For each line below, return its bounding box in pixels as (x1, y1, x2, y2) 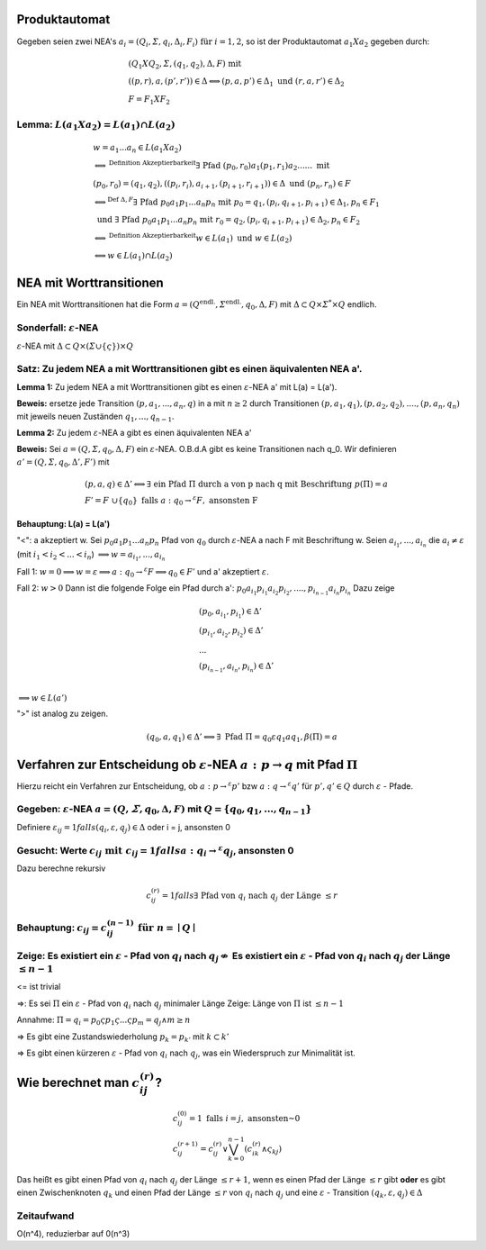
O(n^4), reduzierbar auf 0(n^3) (16, 1227, 130, 1238)
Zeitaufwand (16, 1209, 75, 1222)
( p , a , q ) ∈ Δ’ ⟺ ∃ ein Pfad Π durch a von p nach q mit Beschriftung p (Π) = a (84, 478, 389, 489)
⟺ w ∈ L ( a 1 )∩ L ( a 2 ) (94, 250, 173, 263)
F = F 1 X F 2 (128, 95, 171, 106)
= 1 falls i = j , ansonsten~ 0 (189, 1113, 301, 1123)
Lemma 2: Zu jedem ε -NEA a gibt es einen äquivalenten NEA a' (16, 427, 252, 438)
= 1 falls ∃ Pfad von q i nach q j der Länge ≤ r (161, 890, 338, 902)
